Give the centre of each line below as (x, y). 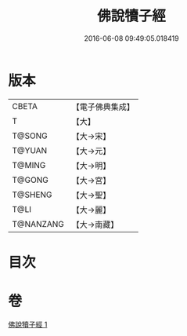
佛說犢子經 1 (28, 324)
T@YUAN (30, 150)
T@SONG (30, 136)
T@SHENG (32, 195)
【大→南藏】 (95, 225)
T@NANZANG (38, 224)
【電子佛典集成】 (103, 107)
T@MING (29, 165)
